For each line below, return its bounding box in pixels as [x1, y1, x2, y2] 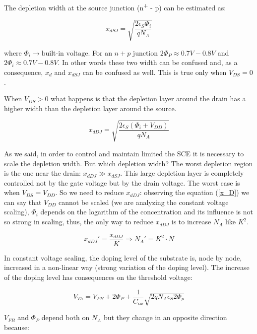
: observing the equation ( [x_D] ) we [139, 187, 250, 198]
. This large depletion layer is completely [120, 168, 244, 178]
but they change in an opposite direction [103, 312, 227, 323]
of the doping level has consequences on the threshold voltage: [4, 271, 193, 282]
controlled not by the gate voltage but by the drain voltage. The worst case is [4, 177, 240, 188]
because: [4, 322, 30, 332]
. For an [88, 47, 112, 58]
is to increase [171, 216, 211, 227]
